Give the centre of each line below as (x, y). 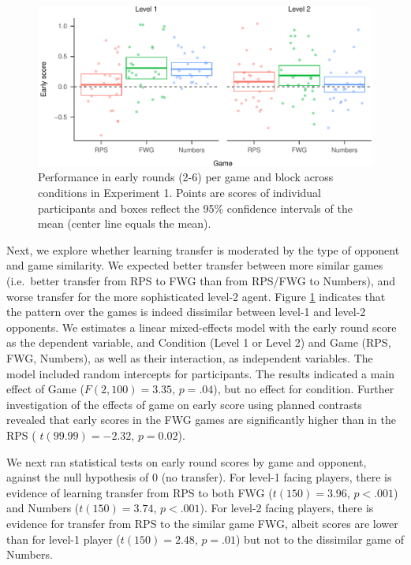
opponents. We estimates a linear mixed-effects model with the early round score (202, 327)
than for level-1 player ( (64, 539)
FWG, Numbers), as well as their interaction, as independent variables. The (190, 358)
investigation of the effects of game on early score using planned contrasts (184, 404)
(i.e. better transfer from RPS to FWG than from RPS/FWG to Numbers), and (201, 281)
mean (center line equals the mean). (125, 223)
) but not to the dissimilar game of (320, 539)
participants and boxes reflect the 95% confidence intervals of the (195, 208)
